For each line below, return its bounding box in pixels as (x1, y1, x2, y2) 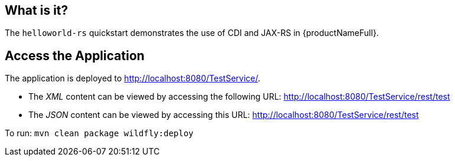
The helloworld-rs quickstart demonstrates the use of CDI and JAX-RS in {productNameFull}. (5, 28, 379, 38)
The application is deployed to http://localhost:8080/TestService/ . (5, 73, 261, 84)
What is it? (5, 3, 68, 18)
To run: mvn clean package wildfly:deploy (5, 128, 194, 139)
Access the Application (5, 48, 145, 63)
